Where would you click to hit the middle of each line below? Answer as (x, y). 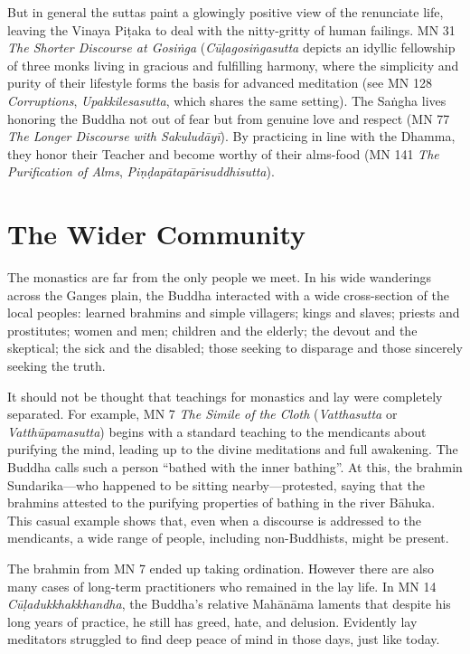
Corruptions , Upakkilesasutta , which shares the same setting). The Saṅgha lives (227, 100)
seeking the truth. (56, 366)
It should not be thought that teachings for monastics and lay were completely (225, 396)
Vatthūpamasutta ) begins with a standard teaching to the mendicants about (217, 431)
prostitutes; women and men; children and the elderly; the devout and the (212, 330)
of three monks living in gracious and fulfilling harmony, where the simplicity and (233, 65)
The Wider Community (157, 234)
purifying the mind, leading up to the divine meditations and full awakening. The (233, 449)
